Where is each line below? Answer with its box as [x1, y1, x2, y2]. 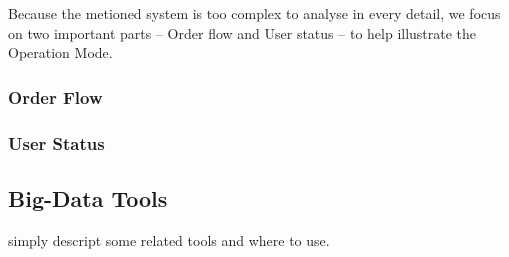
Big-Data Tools [8, 182, 168, 213]
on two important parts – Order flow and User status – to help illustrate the [8, 22, 477, 43]
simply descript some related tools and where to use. [8, 229, 330, 250]
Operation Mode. [8, 42, 113, 63]
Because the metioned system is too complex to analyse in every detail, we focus [8, 3, 501, 23]
